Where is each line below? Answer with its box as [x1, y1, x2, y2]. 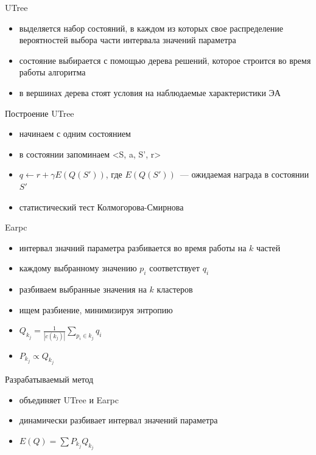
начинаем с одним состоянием [19, 127, 131, 140]
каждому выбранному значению [19, 262, 137, 274]
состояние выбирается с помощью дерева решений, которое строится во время [19, 54, 311, 66]
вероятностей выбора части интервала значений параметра [19, 33, 236, 46]
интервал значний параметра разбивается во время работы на [19, 241, 247, 254]
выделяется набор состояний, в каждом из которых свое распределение [19, 21, 283, 34]
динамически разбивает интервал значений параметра [19, 414, 218, 426]
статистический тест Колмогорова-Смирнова [19, 200, 184, 213]
